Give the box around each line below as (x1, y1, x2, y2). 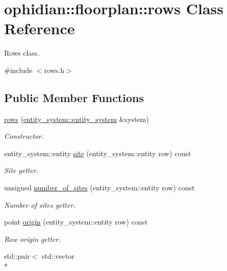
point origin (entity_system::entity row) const (4, 216, 148, 227)
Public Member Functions (4, 89, 144, 105)
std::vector (42, 251, 74, 261)
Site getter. (4, 165, 39, 176)
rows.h (44, 64, 64, 75)
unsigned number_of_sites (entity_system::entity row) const (4, 182, 195, 193)
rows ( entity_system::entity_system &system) (4, 113, 149, 124)
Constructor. (4, 131, 44, 141)
